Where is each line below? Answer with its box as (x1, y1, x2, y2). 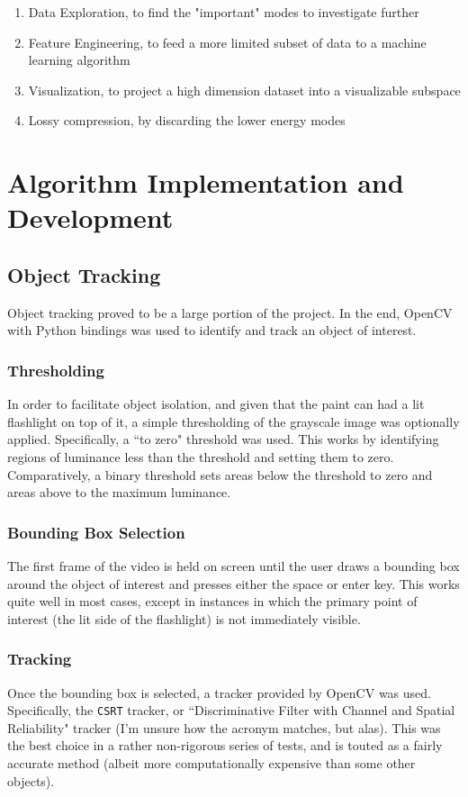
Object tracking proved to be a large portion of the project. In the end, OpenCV (7, 303, 453, 322)
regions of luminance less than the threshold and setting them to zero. (7, 447, 394, 466)
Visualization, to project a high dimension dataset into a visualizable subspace (28, 80, 461, 99)
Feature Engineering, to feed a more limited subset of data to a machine (28, 32, 427, 51)
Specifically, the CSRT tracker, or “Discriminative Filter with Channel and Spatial (7, 701, 455, 720)
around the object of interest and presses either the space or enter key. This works (7, 574, 460, 593)
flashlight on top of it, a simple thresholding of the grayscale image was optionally (7, 412, 460, 430)
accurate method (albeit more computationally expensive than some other (7, 753, 416, 772)
